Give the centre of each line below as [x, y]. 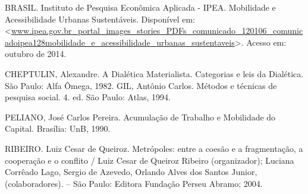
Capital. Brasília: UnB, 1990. [58, 128]
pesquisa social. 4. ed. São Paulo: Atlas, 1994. [88, 97]
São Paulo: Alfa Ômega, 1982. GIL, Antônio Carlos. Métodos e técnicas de [141, 85]
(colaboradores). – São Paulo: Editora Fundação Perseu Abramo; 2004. [134, 183]
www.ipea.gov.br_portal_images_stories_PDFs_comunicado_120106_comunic [157, 31]
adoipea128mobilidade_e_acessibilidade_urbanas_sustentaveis [120, 42]
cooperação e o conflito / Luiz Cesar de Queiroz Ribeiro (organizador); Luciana [150, 160]
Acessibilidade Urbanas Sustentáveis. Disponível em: [100, 19]
